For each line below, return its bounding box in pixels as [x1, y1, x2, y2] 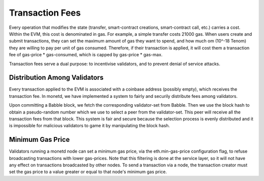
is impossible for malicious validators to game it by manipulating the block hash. [9, 123, 170, 129]
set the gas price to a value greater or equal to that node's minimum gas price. [9, 169, 167, 175]
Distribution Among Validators [9, 73, 104, 82]
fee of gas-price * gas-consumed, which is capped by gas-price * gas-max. [9, 52, 163, 58]
